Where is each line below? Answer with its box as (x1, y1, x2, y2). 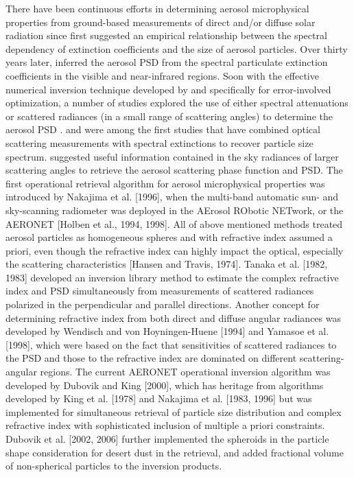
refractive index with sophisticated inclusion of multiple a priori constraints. (5, 418, 325, 432)
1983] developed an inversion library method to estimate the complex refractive (5, 270, 339, 284)
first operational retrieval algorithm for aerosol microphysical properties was (5, 176, 325, 190)
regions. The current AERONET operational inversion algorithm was (40, 364, 331, 379)
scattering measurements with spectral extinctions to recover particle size (5, 135, 314, 150)
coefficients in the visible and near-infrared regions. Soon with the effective (5, 68, 319, 82)
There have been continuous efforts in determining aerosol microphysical (5, 1, 309, 15)
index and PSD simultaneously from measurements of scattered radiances (5, 283, 314, 298)
